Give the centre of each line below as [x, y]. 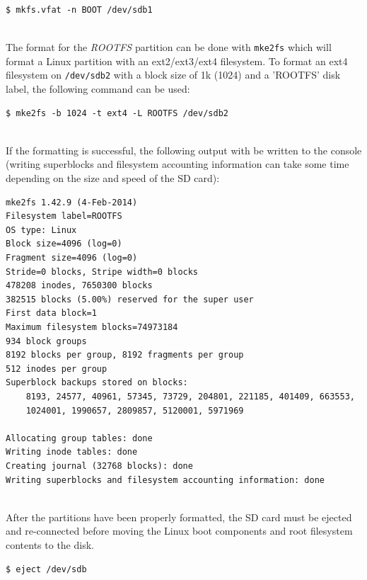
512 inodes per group [57, 369]
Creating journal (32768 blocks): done [99, 466]
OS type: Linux [41, 230]
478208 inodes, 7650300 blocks [79, 286]
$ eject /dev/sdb [46, 569]
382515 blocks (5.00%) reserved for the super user [130, 299]
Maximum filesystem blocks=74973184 [92, 327]
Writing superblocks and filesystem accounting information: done [165, 480]
